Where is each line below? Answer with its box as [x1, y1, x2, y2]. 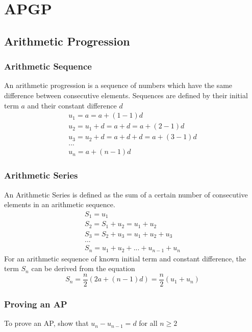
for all [139, 318, 158, 328]
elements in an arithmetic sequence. [4, 199, 115, 210]
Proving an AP [4, 297, 67, 310]
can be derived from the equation [31, 263, 135, 274]
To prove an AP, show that [4, 318, 89, 328]
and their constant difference [27, 100, 117, 110]
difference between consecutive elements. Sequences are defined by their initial [4, 90, 248, 100]
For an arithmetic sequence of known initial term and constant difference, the [4, 253, 246, 263]
